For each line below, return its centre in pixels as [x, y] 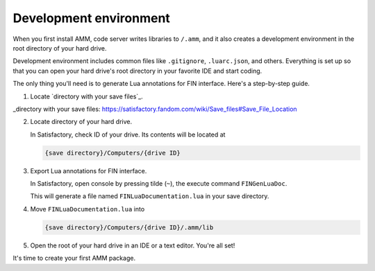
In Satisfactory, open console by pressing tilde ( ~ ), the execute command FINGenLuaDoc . [159, 184]
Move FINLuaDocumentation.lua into [87, 209]
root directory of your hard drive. [60, 48]
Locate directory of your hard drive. [81, 122]
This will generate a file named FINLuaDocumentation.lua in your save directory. [150, 196]
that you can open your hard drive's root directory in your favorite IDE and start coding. [137, 71]
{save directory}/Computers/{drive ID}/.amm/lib [129, 227]
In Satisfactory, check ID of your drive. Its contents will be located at [128, 134]
